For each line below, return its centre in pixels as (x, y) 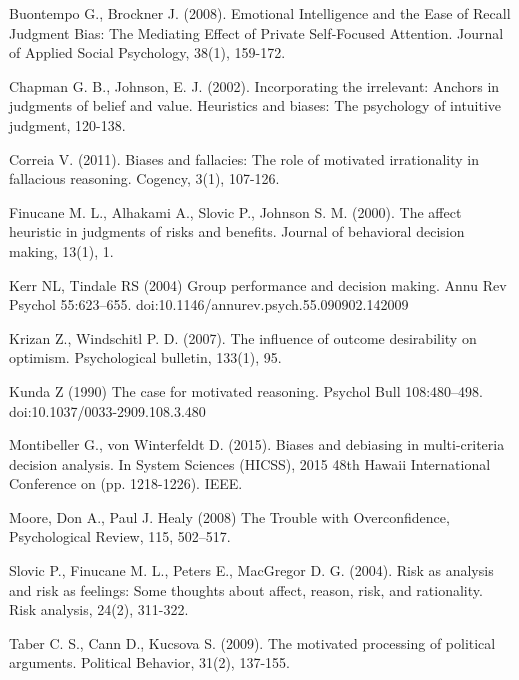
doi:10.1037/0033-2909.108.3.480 (107, 410)
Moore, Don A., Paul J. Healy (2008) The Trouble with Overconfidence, (229, 516)
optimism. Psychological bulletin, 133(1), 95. (145, 357)
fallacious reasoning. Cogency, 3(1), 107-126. (144, 178)
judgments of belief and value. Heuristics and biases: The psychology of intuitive (255, 105)
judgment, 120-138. (67, 124)
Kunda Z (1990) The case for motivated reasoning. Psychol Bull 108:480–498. (246, 390)
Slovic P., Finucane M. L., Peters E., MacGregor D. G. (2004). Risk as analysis (251, 570)
